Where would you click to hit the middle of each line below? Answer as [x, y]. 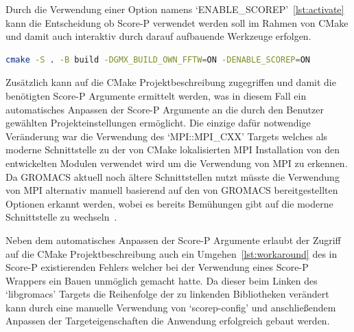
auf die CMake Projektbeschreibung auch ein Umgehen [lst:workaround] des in [172, 253]
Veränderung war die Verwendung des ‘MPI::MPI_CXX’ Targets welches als [167, 136]
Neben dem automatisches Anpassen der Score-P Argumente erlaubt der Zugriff [173, 240]
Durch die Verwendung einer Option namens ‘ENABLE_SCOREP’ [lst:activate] [175, 9]
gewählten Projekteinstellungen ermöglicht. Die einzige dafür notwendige [158, 123]
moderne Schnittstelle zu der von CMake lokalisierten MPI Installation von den [173, 150]
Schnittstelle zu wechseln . [61, 217]
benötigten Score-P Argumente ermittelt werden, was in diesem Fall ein [156, 95]
